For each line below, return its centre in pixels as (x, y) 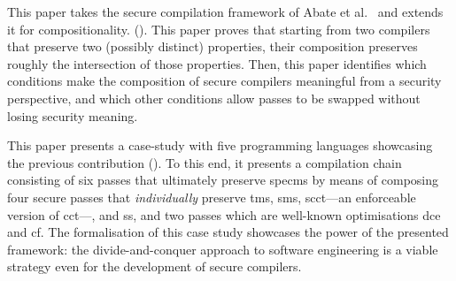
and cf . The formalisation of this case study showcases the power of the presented (228, 232)
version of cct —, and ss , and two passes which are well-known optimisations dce (224, 214)
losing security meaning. (73, 115)
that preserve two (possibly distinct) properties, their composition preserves (213, 46)
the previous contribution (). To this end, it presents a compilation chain (205, 162)
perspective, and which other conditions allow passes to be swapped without (214, 98)
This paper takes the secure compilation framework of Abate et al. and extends (225, 11)
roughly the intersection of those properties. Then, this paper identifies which (217, 63)
